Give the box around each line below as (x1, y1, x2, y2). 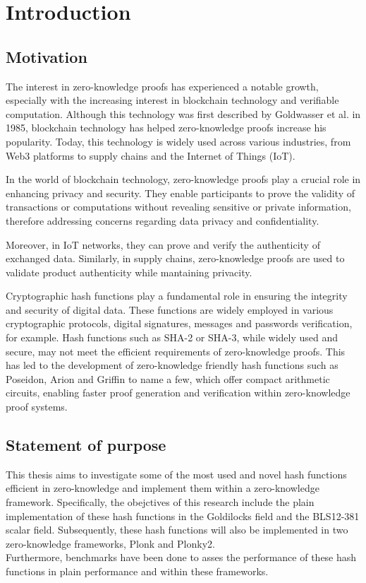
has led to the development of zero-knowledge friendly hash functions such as (6, 358, 338, 372)
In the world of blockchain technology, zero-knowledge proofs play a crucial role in (6, 172, 361, 187)
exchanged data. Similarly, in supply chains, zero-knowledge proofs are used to (6, 251, 345, 266)
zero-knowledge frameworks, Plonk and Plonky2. (6, 536, 215, 550)
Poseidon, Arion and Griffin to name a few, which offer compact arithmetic (6, 371, 330, 386)
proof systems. (6, 399, 68, 414)
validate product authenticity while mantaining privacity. (6, 264, 252, 279)
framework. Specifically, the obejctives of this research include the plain (6, 495, 315, 510)
